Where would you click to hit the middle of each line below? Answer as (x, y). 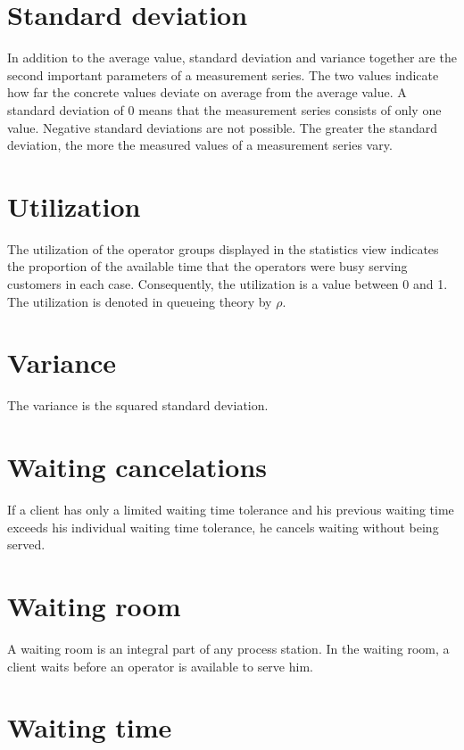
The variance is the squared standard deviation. (138, 405)
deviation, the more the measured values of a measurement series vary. (200, 145)
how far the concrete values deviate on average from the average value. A (207, 92)
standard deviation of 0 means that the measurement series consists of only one (224, 109)
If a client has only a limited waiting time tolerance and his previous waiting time (231, 510)
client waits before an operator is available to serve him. (160, 666)
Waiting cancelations (137, 467)
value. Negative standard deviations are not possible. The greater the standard (223, 127)
